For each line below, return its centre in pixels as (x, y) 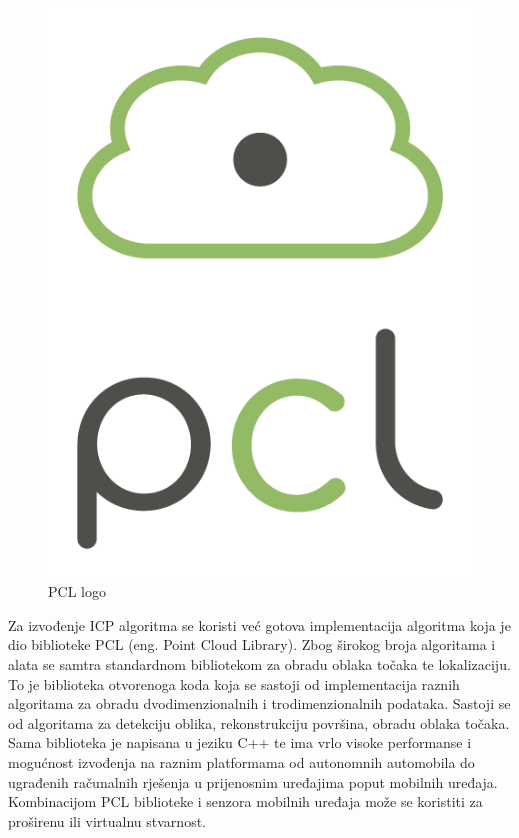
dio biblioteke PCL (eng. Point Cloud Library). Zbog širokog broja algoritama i (252, 644)
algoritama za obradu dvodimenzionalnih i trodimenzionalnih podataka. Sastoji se (259, 703)
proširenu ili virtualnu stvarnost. (107, 820)
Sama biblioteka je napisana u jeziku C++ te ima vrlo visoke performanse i (240, 742)
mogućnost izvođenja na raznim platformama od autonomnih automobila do (241, 761)
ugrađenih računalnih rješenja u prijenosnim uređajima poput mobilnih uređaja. (253, 781)
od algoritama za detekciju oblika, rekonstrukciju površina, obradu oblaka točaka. (259, 722)
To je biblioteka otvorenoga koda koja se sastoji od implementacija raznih (234, 683)
